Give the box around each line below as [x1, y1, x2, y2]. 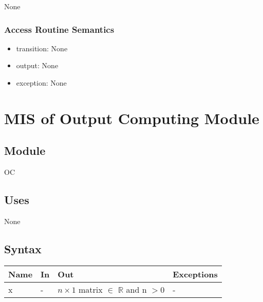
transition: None [16, 43, 68, 53]
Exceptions [173, 268, 218, 280]
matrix [79, 283, 103, 295]
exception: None [16, 77, 67, 88]
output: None [16, 60, 59, 71]
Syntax [4, 240, 42, 256]
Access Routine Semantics [4, 23, 115, 35]
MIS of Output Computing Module [4, 107, 259, 128]
